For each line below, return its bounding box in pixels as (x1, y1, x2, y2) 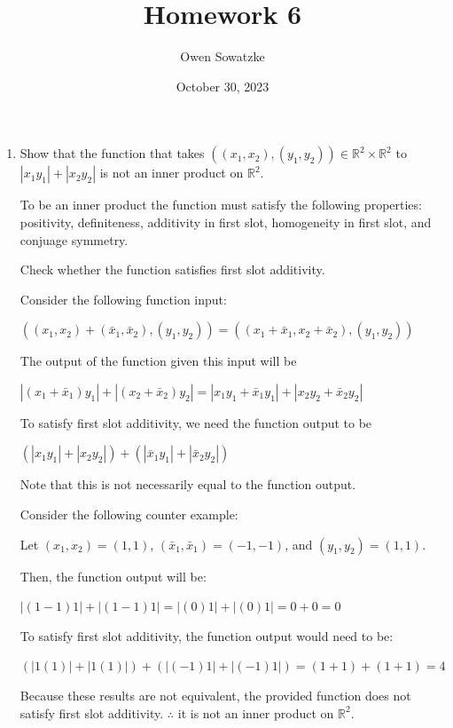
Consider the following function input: (20, 289, 227, 308)
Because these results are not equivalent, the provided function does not (20, 686, 411, 705)
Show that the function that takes (20, 144, 205, 162)
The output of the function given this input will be (20, 352, 297, 370)
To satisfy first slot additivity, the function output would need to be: (20, 626, 394, 645)
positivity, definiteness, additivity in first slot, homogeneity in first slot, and (20, 212, 432, 231)
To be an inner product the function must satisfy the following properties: (20, 195, 422, 214)
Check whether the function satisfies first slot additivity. (20, 260, 325, 279)
